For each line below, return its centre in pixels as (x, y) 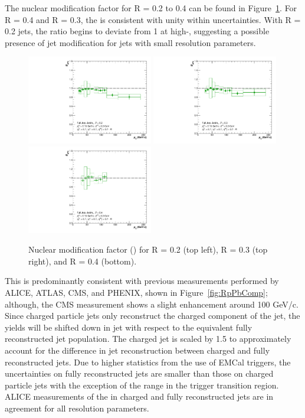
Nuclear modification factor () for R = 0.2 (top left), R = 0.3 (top (148, 249)
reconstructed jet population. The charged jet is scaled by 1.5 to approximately (148, 339)
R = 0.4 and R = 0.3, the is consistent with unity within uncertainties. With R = (153, 19)
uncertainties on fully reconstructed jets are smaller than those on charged (139, 373)
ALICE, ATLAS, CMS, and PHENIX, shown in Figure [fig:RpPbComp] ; (136, 292)
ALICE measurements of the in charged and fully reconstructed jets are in (139, 396)
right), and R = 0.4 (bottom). (83, 261)
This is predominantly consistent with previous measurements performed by (142, 281)
